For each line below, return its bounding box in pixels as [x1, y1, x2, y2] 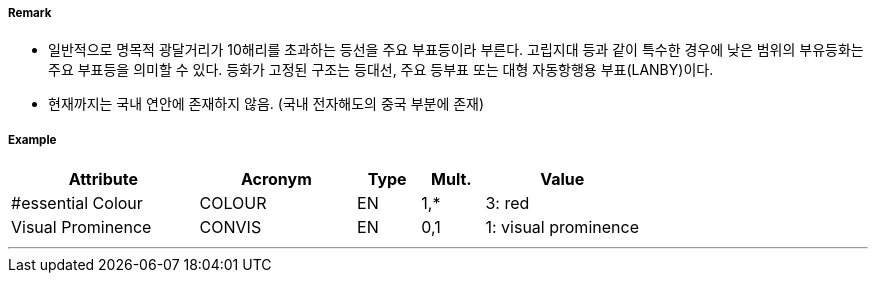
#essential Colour [11, 193, 143, 214]
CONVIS [199, 217, 262, 238]
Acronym [240, 169, 312, 190]
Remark [8, 6, 52, 20]
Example [8, 132, 57, 147]
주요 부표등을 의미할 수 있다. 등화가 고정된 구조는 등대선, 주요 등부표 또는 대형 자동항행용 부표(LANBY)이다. [48, 61, 714, 79]
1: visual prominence [485, 217, 639, 238]
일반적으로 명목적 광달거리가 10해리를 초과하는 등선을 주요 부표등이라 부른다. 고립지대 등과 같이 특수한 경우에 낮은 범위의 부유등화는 [48, 41, 864, 59]
